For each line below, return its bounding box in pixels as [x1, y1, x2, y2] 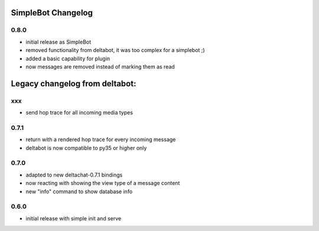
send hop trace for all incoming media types [25, 109, 133, 116]
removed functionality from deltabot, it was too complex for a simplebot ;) [25, 47, 205, 54]
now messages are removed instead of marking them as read [25, 63, 175, 70]
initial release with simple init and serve [25, 214, 122, 222]
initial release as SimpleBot [25, 38, 92, 45]
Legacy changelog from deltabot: [11, 79, 136, 89]
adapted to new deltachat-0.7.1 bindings [25, 171, 123, 178]
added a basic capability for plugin [25, 55, 110, 62]
